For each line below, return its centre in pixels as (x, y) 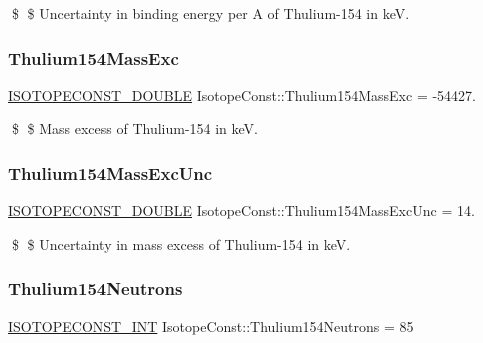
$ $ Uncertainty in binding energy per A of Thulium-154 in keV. (210, 13)
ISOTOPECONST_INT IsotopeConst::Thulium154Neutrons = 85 (211, 325)
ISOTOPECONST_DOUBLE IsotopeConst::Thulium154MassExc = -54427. (242, 94)
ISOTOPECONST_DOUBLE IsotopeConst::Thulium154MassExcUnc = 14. (241, 210)
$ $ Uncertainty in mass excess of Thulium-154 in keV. (181, 243)
